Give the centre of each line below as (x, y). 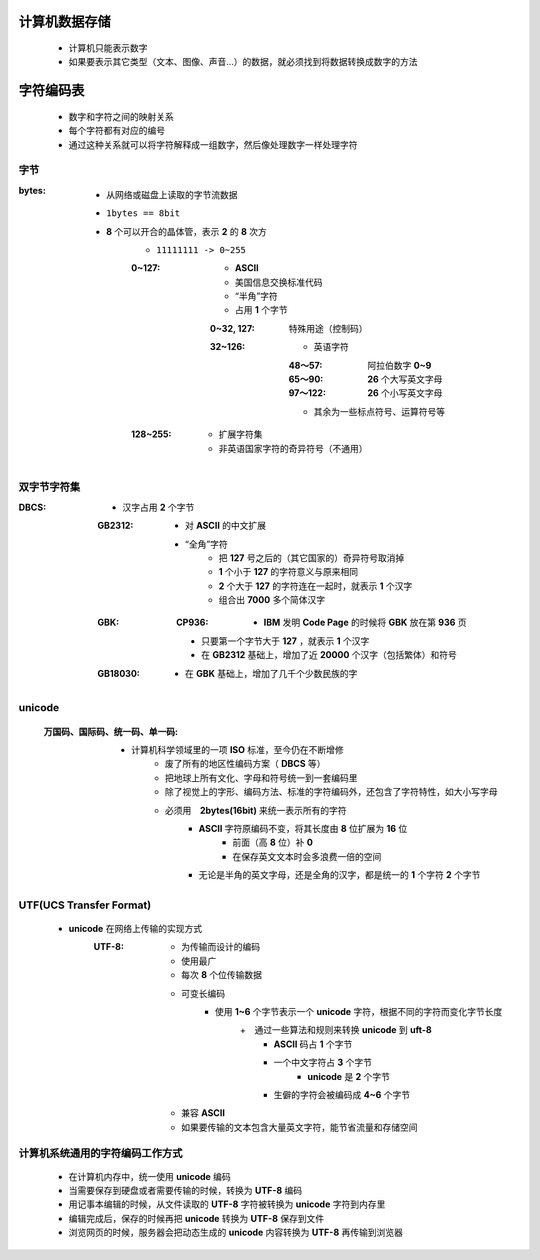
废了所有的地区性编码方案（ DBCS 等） (245, 764)
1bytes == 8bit (143, 213)
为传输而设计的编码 (220, 947)
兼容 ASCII (203, 1113)
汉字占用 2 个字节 (158, 507)
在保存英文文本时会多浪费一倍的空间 (307, 856)
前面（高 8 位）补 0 (273, 842)
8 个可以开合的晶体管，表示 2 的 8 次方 (186, 231)
